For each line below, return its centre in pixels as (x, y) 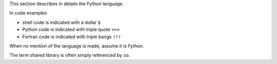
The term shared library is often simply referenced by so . (70, 55)
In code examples (28, 13)
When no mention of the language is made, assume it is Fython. (77, 46)
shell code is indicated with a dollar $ (62, 22)
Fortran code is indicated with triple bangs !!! (72, 37)
